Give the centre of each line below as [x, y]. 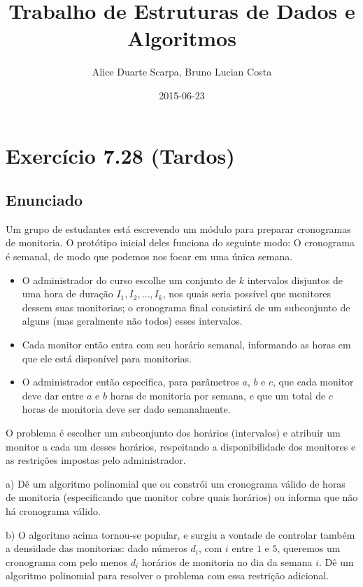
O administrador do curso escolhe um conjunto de [129, 280]
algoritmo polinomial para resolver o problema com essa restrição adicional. [168, 575]
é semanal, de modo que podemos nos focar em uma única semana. [149, 256]
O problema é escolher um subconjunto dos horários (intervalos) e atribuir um [173, 433]
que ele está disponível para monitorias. [107, 358]
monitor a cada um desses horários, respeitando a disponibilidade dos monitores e [181, 446]
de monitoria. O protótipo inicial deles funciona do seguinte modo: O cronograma [180, 242]
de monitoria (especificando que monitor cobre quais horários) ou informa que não [182, 497]
